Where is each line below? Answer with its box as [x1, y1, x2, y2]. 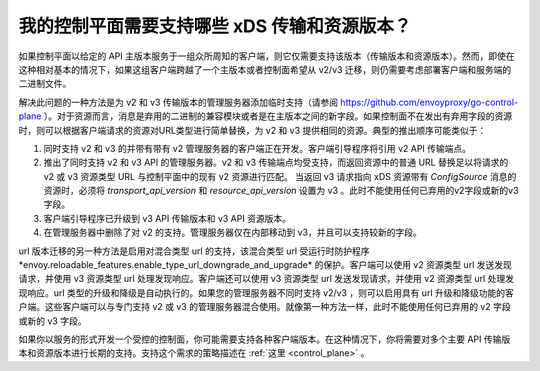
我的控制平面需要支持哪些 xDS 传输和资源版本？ [18, 15, 412, 37]
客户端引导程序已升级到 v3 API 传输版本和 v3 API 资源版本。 [43, 212, 292, 224]
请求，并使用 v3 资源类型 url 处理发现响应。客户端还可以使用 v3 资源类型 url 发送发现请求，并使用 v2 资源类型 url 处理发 [18, 273, 515, 285]
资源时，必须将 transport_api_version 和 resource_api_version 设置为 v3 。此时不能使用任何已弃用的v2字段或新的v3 [43, 185, 519, 197]
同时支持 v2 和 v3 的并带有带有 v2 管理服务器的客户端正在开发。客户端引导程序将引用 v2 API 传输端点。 [43, 142, 472, 154]
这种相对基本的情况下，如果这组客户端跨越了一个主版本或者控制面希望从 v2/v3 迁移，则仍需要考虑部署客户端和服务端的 [18, 63, 512, 75]
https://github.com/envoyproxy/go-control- [340, 96, 519, 108]
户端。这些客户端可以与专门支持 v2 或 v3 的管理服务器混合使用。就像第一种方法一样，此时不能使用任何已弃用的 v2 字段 [18, 301, 511, 313]
